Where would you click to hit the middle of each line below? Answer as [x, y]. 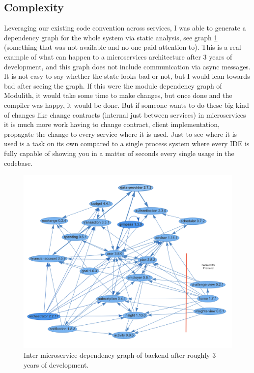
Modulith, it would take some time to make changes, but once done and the [118, 95]
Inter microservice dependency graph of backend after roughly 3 [120, 355]
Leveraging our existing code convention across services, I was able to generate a [125, 28]
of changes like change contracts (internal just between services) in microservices [125, 114]
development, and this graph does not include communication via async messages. [127, 66]
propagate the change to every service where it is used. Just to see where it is [121, 134]
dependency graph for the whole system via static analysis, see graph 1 [111, 37]
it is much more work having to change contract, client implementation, [112, 124]
